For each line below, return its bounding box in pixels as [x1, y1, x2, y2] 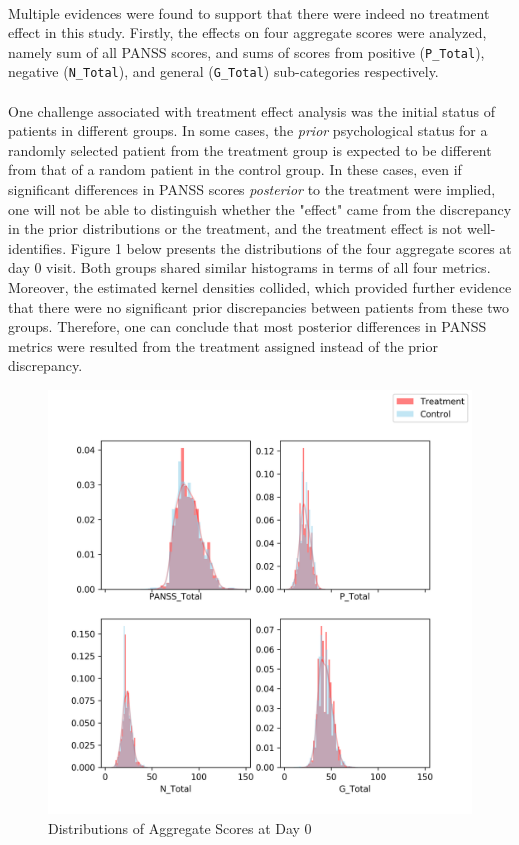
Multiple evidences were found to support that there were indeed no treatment [8, 2, 490, 23]
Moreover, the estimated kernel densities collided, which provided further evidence [8, 277, 512, 298]
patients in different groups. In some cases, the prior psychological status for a [8, 120, 488, 141]
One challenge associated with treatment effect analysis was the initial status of [8, 100, 496, 121]
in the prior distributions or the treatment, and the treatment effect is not [8, 218, 463, 239]
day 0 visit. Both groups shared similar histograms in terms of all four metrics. [8, 257, 491, 278]
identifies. [8, 237, 67, 258]
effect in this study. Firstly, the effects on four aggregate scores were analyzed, [8, 22, 487, 43]
